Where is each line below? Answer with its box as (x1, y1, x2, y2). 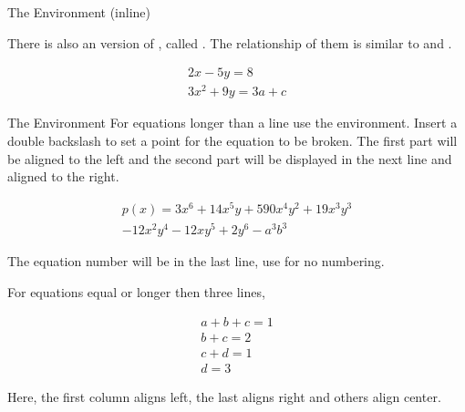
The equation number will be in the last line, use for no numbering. (7, 252, 385, 271)
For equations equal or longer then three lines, (7, 282, 265, 301)
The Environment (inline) (7, 3, 150, 21)
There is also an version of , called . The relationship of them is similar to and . (7, 33, 452, 52)
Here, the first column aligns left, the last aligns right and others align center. (7, 386, 441, 406)
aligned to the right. (7, 167, 119, 186)
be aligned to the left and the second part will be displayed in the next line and (7, 149, 452, 168)
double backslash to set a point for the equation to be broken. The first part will (7, 130, 458, 149)
